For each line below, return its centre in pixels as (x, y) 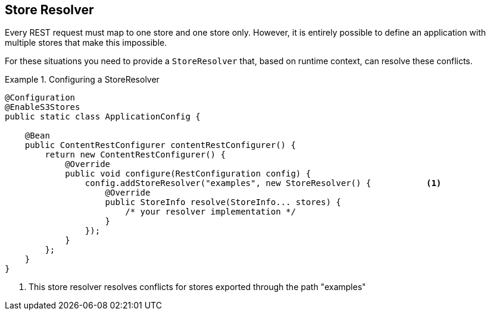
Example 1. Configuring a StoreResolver (82, 80)
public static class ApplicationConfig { (103, 117)
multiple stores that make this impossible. (86, 43)
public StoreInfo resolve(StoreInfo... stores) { (223, 202)
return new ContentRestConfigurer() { (135, 155)
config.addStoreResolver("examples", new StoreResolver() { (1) (263, 183)
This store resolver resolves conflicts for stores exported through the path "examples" (197, 287)
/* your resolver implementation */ (210, 212)
